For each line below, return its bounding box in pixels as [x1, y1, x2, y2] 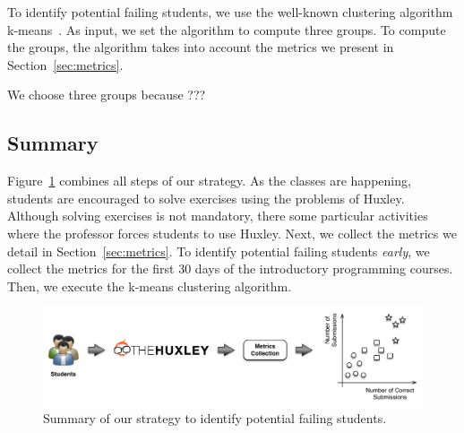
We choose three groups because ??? [7, 85, 206, 104]
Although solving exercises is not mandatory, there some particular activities [7, 206, 428, 225]
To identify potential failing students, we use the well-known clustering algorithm [7, 3, 453, 21]
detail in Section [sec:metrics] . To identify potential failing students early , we [7, 241, 430, 260]
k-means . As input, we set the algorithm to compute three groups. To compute [7, 20, 446, 39]
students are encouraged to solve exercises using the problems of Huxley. [7, 188, 405, 207]
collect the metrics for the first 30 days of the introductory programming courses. [7, 259, 453, 278]
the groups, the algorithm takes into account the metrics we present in [7, 38, 394, 56]
